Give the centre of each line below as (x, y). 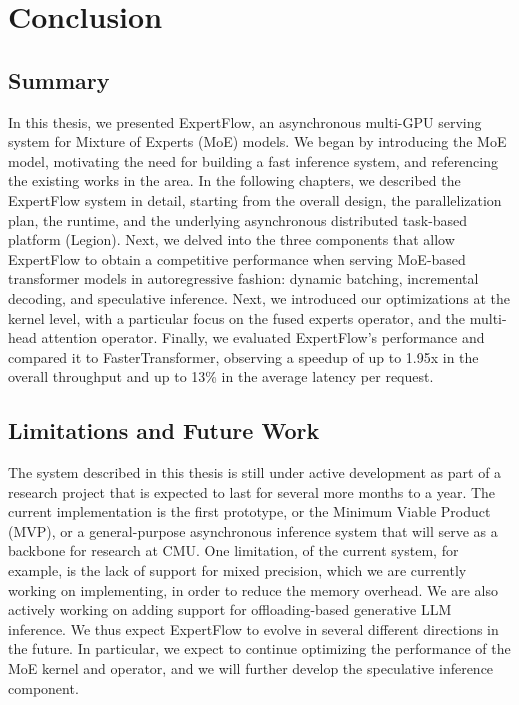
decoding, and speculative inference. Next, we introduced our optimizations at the (259, 297)
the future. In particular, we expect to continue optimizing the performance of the (259, 648)
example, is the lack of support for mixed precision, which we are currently (237, 570)
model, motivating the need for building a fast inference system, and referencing (253, 160)
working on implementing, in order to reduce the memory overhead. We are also (253, 589)
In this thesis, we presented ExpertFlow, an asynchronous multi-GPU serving (245, 121)
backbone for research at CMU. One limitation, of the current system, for (233, 550)
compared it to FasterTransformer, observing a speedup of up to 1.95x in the (243, 356)
